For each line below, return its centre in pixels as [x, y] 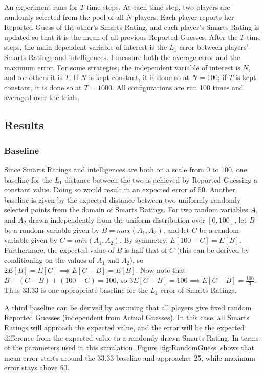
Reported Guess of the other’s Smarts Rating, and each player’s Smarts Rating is [132, 27]
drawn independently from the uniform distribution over [117, 219]
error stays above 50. [37, 368]
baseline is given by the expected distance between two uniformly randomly [123, 199]
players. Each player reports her [184, 17]
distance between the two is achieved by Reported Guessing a [161, 179]
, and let [176, 230]
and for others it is [34, 77]
